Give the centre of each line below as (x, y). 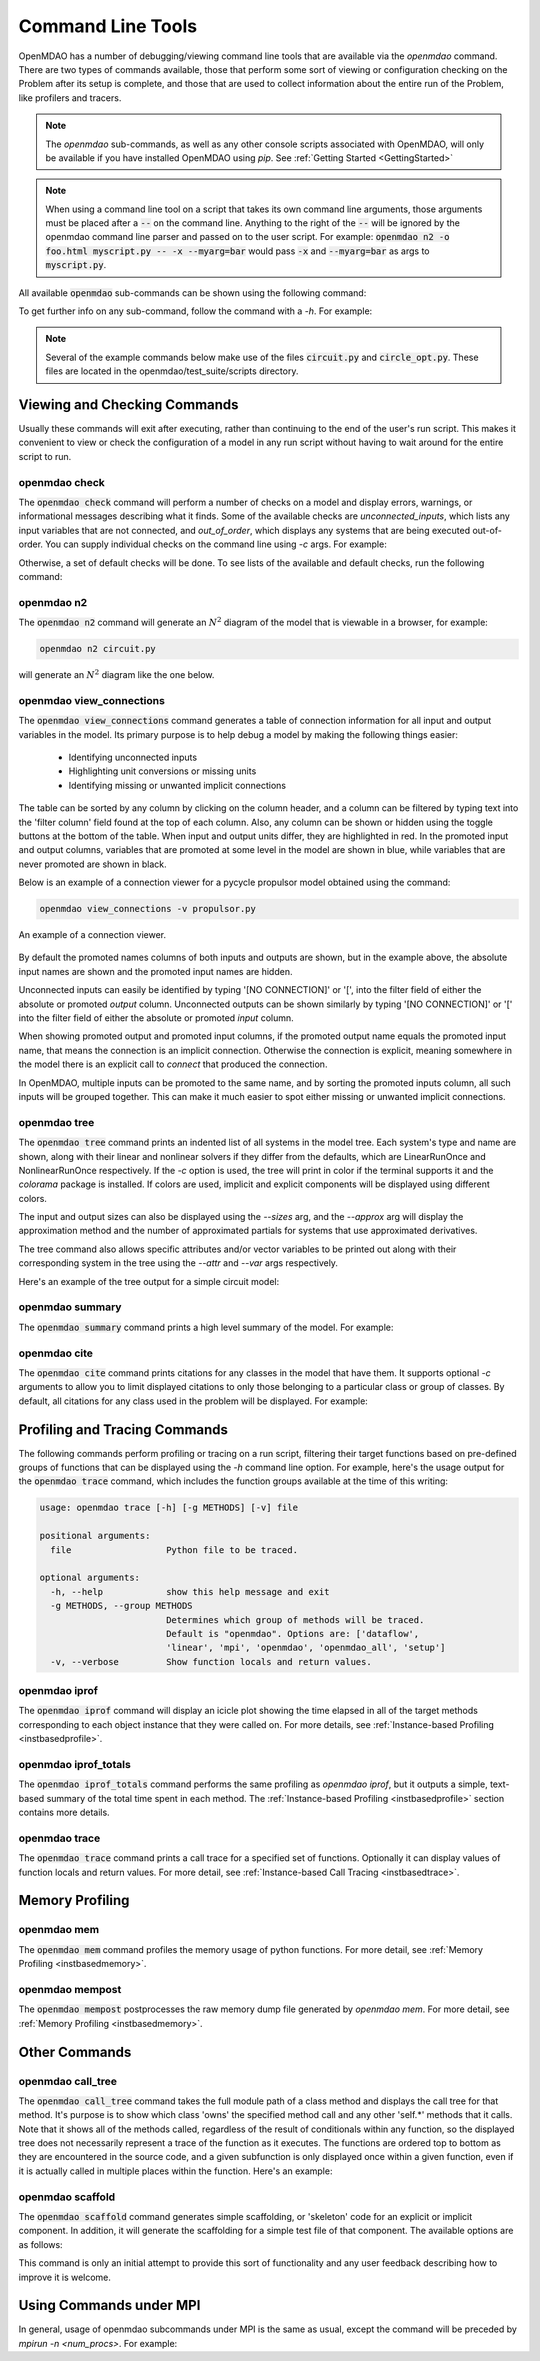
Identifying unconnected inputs (133, 757)
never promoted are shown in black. (92, 864)
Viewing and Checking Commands (128, 404)
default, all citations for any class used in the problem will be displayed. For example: (193, 1401)
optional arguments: (89, 1578)
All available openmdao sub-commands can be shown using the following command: (192, 292)
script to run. (45, 456)
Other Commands (75, 2051)
